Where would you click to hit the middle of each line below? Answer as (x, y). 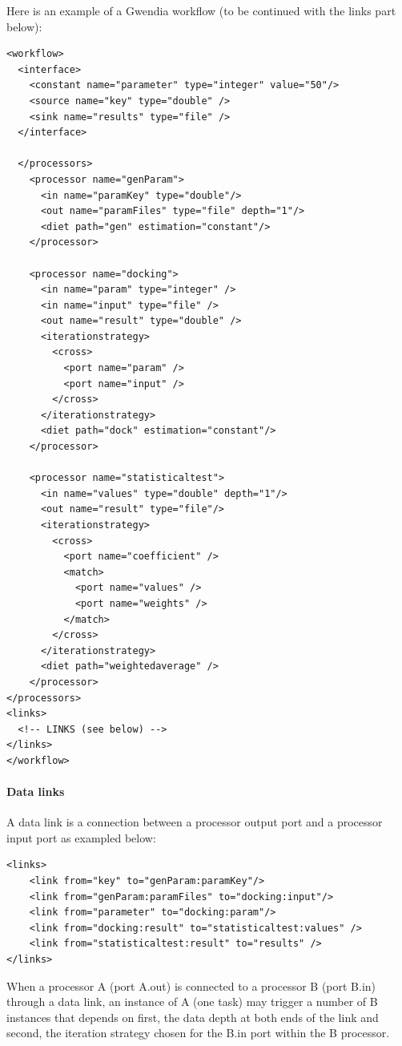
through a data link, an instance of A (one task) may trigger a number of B (192, 1002)
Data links (36, 792)
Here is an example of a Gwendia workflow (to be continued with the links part (201, 10)
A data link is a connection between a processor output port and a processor (195, 822)
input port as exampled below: (81, 837)
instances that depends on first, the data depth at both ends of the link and (193, 1017)
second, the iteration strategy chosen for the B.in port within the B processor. (198, 1033)
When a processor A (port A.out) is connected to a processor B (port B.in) (191, 985)
